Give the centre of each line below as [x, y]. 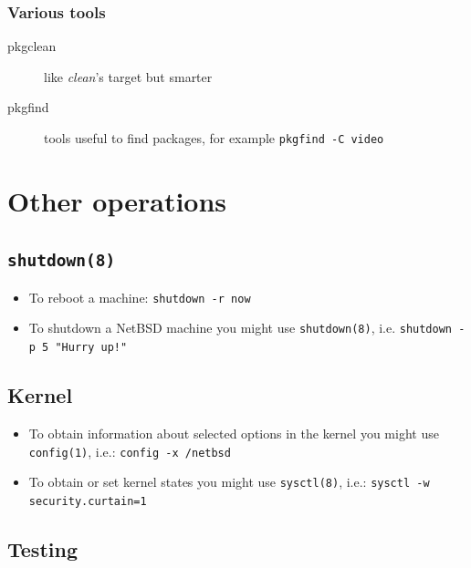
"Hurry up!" [91, 348]
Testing [42, 548]
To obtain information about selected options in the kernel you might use [234, 433]
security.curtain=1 [88, 501]
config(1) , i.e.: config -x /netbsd [130, 451]
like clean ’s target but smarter [128, 76]
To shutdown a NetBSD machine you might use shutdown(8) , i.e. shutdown [241, 328]
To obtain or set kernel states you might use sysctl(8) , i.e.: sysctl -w [229, 482]
